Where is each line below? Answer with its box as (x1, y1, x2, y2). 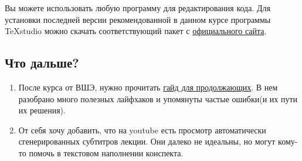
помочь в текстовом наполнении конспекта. (29, 146, 184, 159)
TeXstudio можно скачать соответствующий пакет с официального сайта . (5, 25, 267, 37)
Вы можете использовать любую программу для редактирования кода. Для (5, 2, 270, 14)
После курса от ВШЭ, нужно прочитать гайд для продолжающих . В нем (18, 80, 278, 93)
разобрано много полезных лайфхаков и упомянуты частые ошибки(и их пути (18, 92, 298, 105)
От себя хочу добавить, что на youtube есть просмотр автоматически (18, 123, 266, 136)
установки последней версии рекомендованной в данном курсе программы (5, 13, 271, 25)
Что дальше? (5, 53, 79, 72)
